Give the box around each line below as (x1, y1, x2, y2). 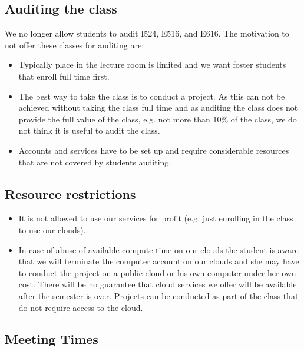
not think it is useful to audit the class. (18, 124, 160, 137)
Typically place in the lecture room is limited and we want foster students (18, 58, 286, 71)
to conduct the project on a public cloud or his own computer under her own (18, 266, 296, 279)
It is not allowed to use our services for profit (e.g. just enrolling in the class (18, 212, 293, 224)
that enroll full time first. (18, 69, 110, 82)
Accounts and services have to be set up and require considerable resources (18, 144, 289, 156)
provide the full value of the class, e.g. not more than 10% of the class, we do (18, 112, 297, 125)
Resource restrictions (5, 184, 136, 203)
